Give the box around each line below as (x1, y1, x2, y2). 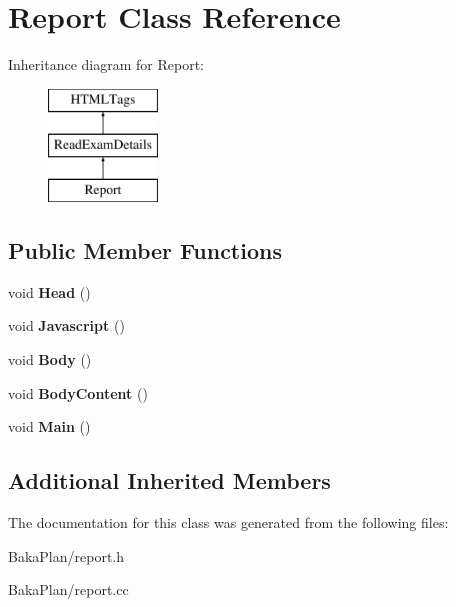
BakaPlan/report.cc (8, 579, 129, 600)
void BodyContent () (8, 382, 148, 403)
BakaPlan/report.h (8, 545, 125, 566)
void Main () (8, 416, 91, 437)
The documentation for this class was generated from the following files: (8, 512, 449, 533)
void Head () (8, 281, 91, 302)
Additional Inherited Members (8, 465, 331, 496)
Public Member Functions (8, 235, 282, 266)
